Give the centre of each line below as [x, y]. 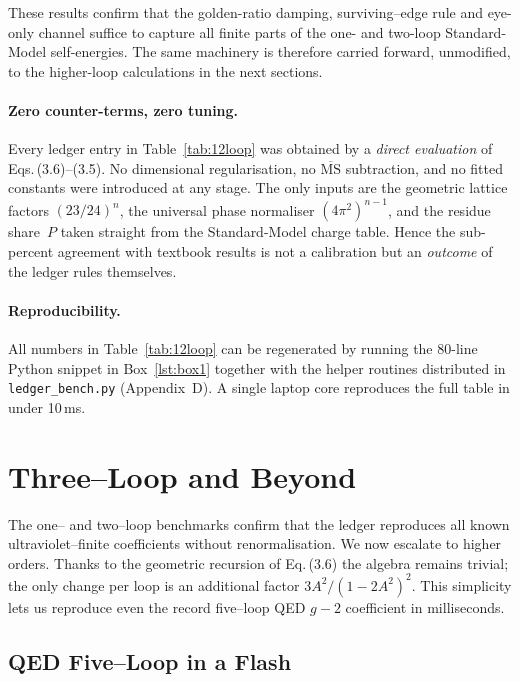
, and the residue [439, 209]
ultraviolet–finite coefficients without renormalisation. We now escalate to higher [255, 543]
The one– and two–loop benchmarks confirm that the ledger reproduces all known [259, 523]
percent [31, 251]
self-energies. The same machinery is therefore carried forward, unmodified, [280, 51]
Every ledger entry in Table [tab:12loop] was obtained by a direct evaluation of [250, 148]
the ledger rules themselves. [92, 270]
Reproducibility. [64, 309]
